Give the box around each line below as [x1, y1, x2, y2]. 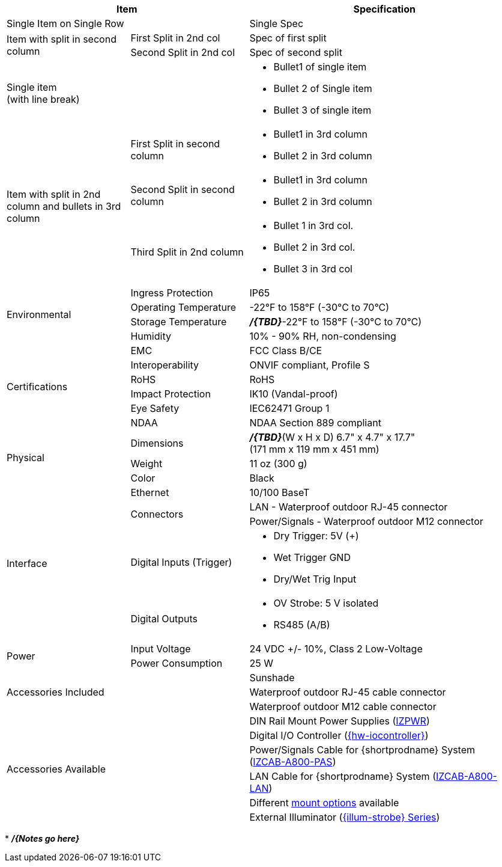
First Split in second [130, 138, 220, 150]
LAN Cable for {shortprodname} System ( [249, 770, 436, 782]
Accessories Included [7, 686, 104, 698]
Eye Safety [130, 402, 180, 414]
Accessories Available [7, 763, 106, 775]
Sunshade [249, 672, 295, 684]
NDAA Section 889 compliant [249, 417, 381, 429]
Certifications [7, 381, 68, 393]
